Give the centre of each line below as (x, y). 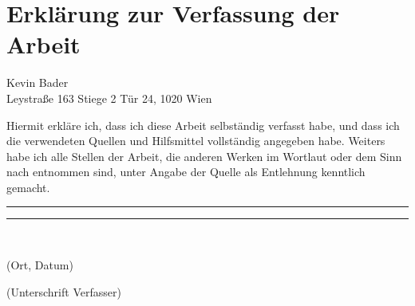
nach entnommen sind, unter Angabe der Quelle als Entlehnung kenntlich (186, 172)
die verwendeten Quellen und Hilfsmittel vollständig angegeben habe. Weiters (196, 141)
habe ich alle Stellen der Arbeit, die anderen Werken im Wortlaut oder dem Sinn (204, 156)
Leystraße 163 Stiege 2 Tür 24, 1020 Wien (109, 98)
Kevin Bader (38, 82)
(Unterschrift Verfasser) (64, 291)
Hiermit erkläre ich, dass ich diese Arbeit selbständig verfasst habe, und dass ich (203, 125)
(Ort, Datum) (40, 265)
